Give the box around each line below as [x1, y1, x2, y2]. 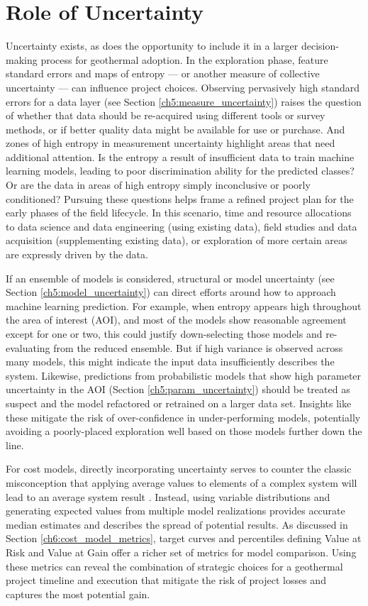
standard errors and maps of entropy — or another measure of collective [6, 66, 320, 81]
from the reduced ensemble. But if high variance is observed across [53, 340, 343, 355]
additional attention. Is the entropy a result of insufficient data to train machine [6, 149, 355, 164]
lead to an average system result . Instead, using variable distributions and [6, 489, 330, 504]
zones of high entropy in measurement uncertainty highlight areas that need [6, 136, 335, 150]
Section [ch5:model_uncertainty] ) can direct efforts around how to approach [6, 285, 336, 299]
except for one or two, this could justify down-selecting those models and [6, 326, 323, 341]
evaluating [6, 340, 50, 355]
